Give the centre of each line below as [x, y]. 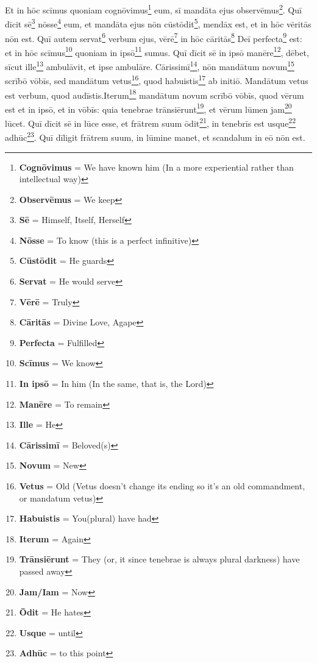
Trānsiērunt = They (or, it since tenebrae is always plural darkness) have [159, 559]
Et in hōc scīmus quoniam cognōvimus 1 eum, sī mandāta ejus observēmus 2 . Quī [153, 9]
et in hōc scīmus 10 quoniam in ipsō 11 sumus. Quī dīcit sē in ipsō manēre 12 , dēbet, [157, 51]
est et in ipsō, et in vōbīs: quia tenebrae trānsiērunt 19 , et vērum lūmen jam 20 [148, 108]
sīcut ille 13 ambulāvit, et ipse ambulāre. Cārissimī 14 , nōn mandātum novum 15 [150, 66]
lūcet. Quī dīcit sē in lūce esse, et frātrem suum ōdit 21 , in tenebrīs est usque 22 [151, 122]
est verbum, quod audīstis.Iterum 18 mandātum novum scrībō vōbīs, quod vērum [155, 94]
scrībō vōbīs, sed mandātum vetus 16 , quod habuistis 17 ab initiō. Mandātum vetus [157, 80]
